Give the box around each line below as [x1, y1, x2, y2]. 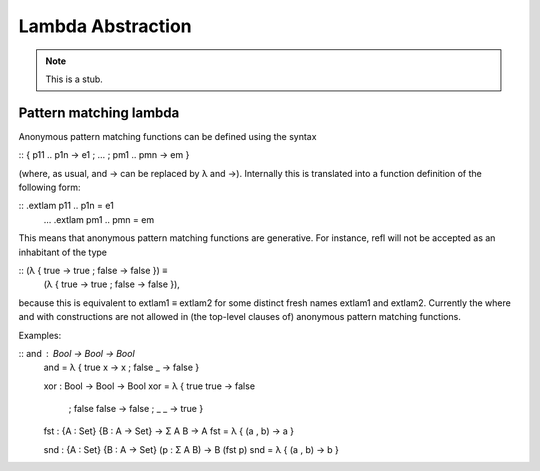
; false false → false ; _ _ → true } [68, 403, 204, 415]
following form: [18, 181, 81, 194]
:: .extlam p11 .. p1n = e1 [18, 200, 114, 212]
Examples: [18, 329, 62, 341]
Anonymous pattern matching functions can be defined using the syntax [18, 130, 317, 142]
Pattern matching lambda [18, 104, 180, 121]
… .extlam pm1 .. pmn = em [43, 213, 155, 225]
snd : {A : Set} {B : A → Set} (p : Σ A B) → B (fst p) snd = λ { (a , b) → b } [43, 443, 340, 455]
